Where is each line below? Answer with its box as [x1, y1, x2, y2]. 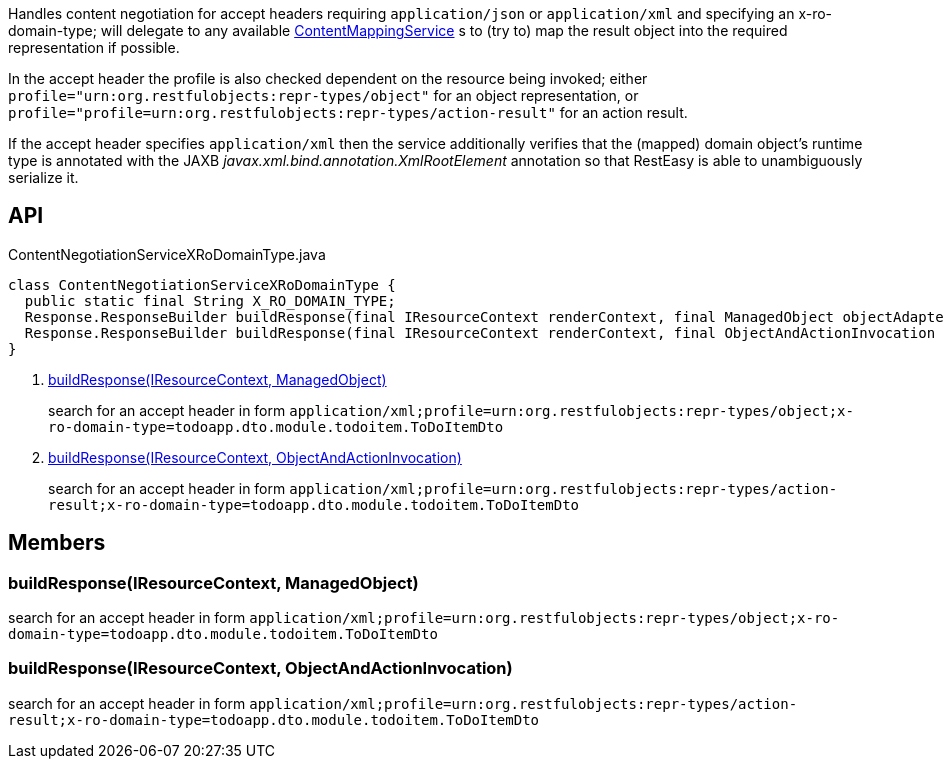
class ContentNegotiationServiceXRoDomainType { [8, 276, 396, 293]
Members [8, 530, 106, 556]
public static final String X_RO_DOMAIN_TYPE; [24, 292, 396, 309]
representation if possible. [8, 39, 180, 56]
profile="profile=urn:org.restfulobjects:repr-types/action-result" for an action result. [8, 104, 688, 121]
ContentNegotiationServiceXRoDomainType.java [8, 245, 326, 263]
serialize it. [8, 169, 79, 186]
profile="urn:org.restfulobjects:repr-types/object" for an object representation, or [8, 87, 639, 104]
